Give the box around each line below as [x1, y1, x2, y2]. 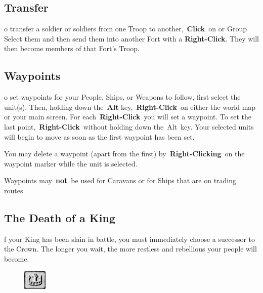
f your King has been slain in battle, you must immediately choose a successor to [4, 233, 255, 244]
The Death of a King [4, 210, 115, 225]
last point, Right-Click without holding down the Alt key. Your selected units [4, 121, 254, 132]
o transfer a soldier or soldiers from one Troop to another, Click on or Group [4, 23, 247, 34]
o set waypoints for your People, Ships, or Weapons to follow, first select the [4, 92, 241, 102]
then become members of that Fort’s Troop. [4, 43, 140, 54]
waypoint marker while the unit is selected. [4, 158, 138, 169]
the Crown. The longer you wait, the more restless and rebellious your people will [4, 243, 257, 254]
